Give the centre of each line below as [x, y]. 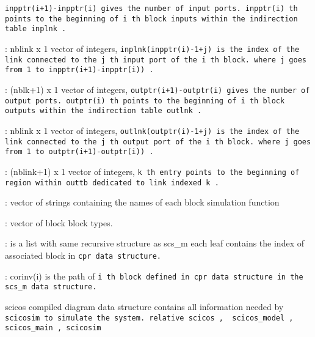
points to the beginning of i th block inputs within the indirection [151, 19]
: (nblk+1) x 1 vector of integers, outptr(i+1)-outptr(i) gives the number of [157, 89]
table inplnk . [36, 29]
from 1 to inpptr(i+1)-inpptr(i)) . [79, 70]
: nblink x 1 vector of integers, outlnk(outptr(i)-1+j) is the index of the [152, 130]
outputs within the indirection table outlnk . [103, 111]
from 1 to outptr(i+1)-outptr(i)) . [79, 152]
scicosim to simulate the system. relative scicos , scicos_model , [149, 318]
